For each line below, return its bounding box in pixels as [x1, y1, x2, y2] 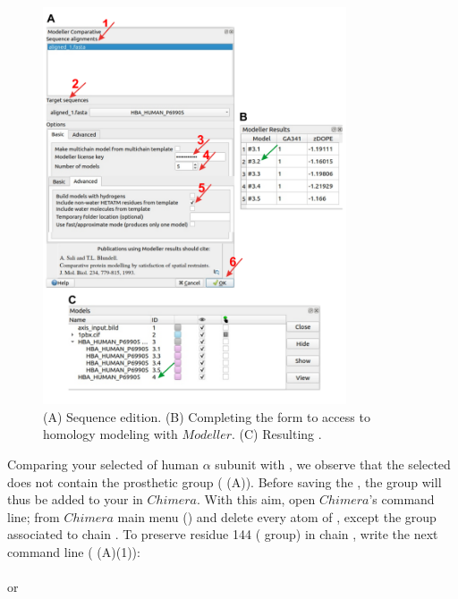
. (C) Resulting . [232, 425, 322, 443]
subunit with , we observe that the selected [215, 454, 451, 473]
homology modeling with [43, 425, 178, 443]
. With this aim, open [196, 490, 316, 509]
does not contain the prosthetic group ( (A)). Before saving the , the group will [7, 472, 442, 491]
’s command [369, 490, 435, 509]
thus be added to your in [7, 490, 143, 509]
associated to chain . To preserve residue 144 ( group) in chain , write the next [7, 525, 438, 544]
